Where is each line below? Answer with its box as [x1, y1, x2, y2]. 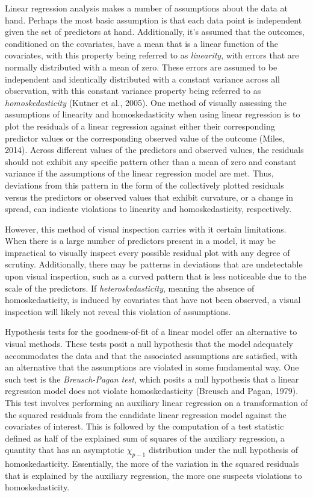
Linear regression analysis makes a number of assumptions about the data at [5, 2, 288, 14]
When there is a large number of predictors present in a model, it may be [5, 234, 276, 247]
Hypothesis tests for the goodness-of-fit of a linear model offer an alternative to [5, 325, 297, 338]
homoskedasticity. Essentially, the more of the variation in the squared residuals [5, 457, 299, 470]
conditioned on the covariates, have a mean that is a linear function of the [5, 37, 279, 49]
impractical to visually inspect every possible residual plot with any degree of [5, 246, 290, 258]
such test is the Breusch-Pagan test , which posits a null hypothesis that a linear [5, 372, 299, 385]
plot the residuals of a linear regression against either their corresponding [5, 119, 275, 132]
